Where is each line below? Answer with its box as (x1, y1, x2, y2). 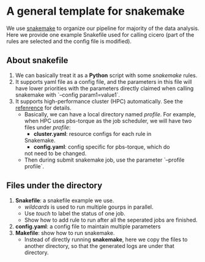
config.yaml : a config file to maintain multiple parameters (15, 222, 161, 230)
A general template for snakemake (6, 4, 185, 18)
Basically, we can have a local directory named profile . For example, (24, 110, 196, 118)
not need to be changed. (24, 149, 87, 157)
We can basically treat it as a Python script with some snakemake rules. (15, 72, 198, 79)
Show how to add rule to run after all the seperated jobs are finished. (24, 216, 198, 223)
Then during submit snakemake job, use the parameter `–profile (24, 156, 185, 163)
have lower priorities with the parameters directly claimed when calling (15, 84, 194, 92)
